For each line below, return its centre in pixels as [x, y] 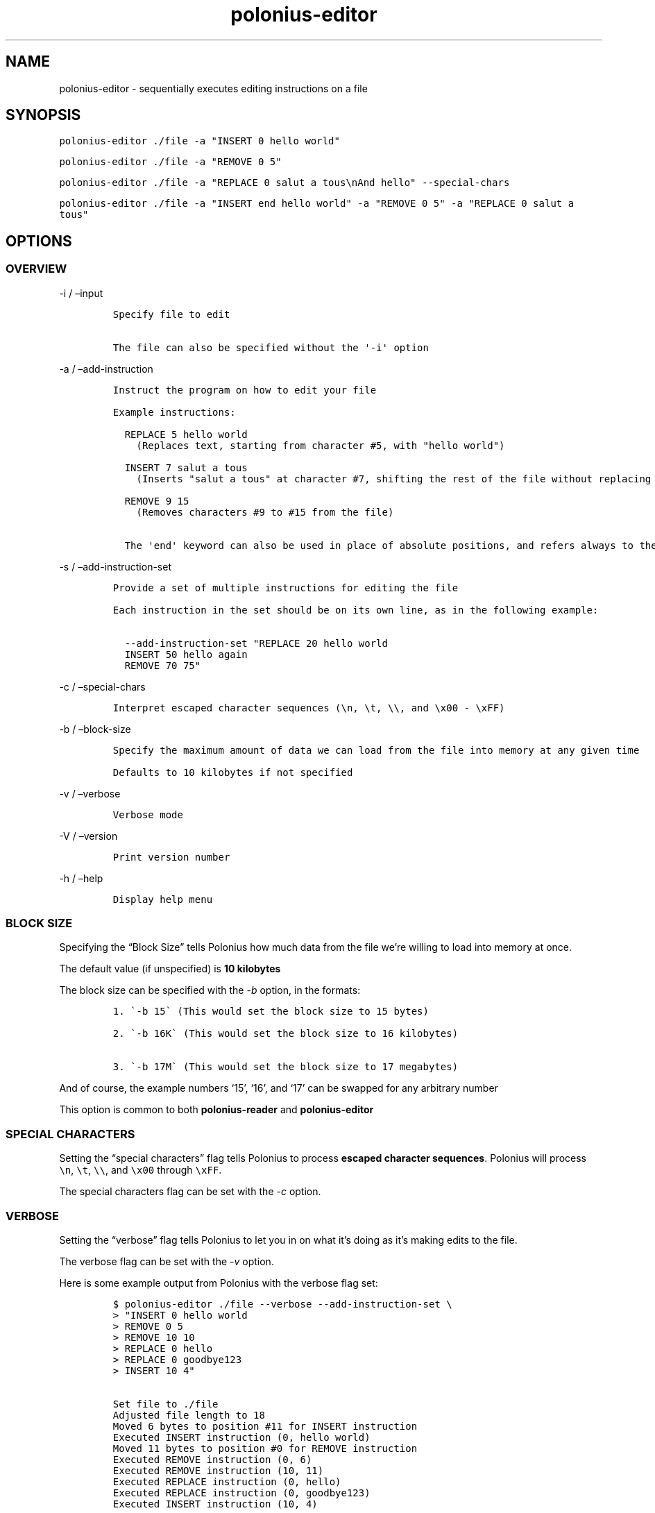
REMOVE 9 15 [157, 501]
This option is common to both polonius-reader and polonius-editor [216, 1110]
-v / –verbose [90, 793]
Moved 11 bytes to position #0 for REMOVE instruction [265, 1448]
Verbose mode [148, 814]
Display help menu [163, 899]
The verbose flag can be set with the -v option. [167, 1261]
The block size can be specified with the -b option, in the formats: [210, 990]
